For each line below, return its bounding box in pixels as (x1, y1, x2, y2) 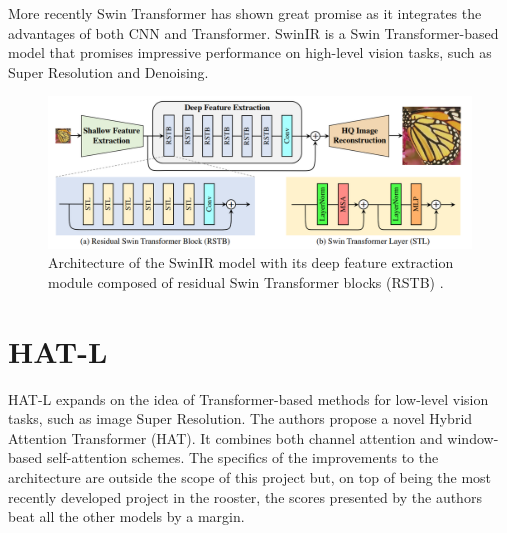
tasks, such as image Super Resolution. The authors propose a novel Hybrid (8, 408, 473, 429)
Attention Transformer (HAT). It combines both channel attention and (8, 427, 443, 448)
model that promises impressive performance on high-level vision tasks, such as (8, 42, 492, 63)
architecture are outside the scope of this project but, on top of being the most (8, 467, 492, 488)
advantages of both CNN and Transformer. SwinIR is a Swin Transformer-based (8, 22, 499, 43)
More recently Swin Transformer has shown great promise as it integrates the (8, 3, 482, 23)
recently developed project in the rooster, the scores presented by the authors (8, 486, 482, 507)
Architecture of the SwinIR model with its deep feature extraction (48, 252, 454, 273)
